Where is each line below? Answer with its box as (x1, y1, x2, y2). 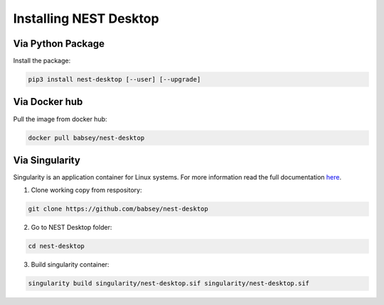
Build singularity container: (31, 260, 110, 269)
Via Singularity (13, 154, 81, 166)
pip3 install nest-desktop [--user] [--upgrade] (28, 75, 201, 84)
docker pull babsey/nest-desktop (28, 133, 145, 142)
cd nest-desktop (28, 242, 85, 250)
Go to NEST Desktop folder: (31, 223, 112, 232)
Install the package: (13, 57, 71, 65)
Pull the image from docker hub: (13, 114, 107, 123)
